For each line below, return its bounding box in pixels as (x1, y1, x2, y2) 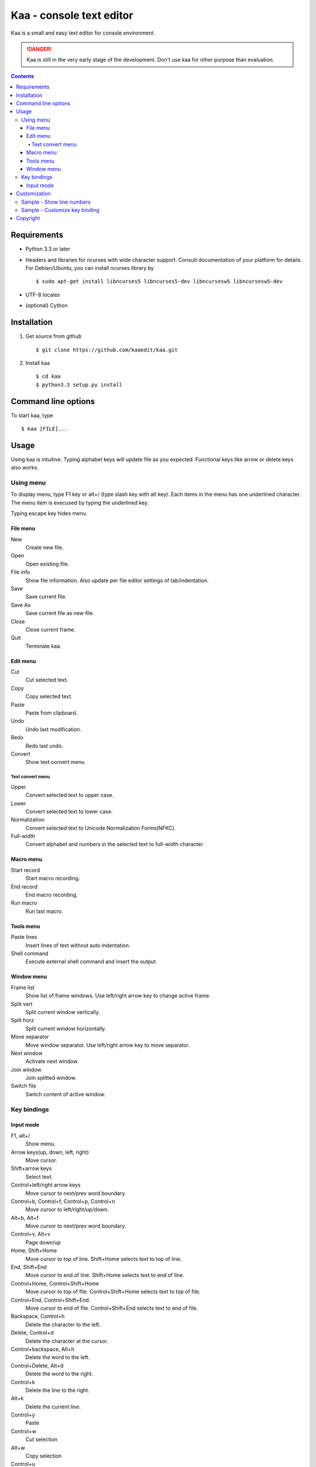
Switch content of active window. (25, 1090, 105, 1097)
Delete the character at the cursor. (25, 1337, 108, 1344)
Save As (11, 601, 31, 609)
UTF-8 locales (25, 291, 60, 298)
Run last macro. (25, 907, 64, 915)
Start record (11, 866, 40, 874)
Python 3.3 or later (25, 245, 70, 252)
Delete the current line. (25, 1403, 81, 1410)
